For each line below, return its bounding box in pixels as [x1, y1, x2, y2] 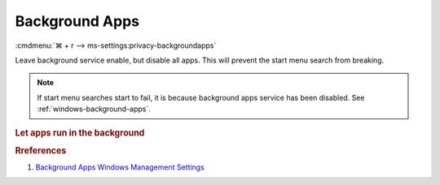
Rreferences [15, 144, 67, 156]
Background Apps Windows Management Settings [35, 162, 205, 172]
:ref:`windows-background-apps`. [37, 104, 151, 114]
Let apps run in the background [15, 127, 145, 138]
